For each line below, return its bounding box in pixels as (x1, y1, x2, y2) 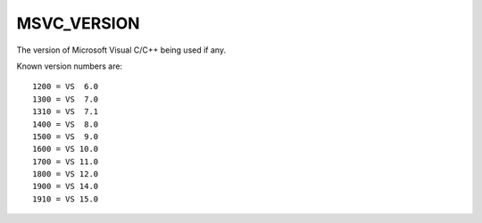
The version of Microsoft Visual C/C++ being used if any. (16, 45, 227, 55)
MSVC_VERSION (16, 13, 140, 33)
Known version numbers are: (16, 61, 123, 71)
